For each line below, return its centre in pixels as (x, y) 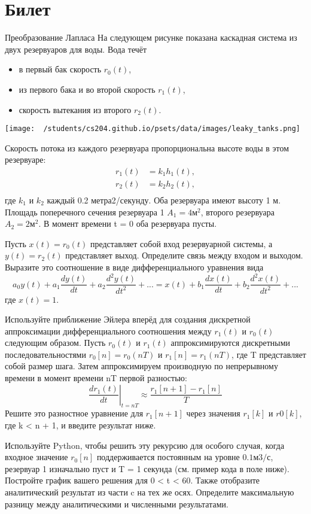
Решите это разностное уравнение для (74, 413)
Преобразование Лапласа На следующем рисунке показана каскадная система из (151, 37)
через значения (213, 413)
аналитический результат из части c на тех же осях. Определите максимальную (150, 492)
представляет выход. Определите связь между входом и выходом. (184, 255)
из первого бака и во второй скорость (87, 89)
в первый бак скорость (60, 69)
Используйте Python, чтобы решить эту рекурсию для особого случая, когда (145, 445)
